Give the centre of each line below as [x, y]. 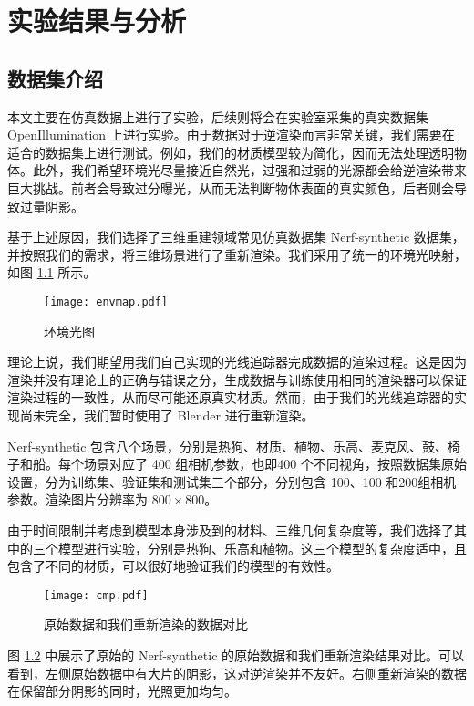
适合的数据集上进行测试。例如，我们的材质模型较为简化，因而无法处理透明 [231, 152]
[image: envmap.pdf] [106, 301]
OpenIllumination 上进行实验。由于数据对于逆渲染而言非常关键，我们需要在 [231, 135]
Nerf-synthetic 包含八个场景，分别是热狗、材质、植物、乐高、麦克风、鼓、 [228, 446]
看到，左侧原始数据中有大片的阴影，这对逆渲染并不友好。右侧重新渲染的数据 [237, 673]
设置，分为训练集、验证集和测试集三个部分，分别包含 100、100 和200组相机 [232, 481]
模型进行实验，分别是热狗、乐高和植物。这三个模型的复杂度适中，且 [262, 548]
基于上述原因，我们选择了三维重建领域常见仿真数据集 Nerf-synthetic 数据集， [236, 237]
